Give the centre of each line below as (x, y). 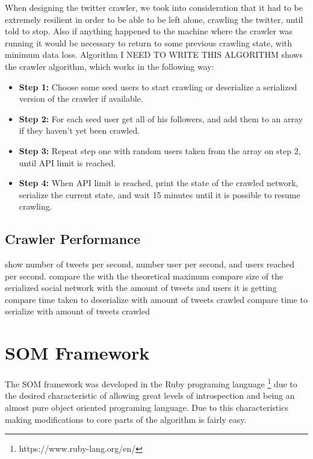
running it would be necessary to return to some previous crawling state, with (149, 42)
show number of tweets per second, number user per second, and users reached (150, 264)
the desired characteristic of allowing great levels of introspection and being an (150, 395)
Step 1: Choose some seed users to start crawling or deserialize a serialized (158, 86)
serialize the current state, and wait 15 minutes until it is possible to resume (160, 194)
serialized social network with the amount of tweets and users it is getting (141, 288)
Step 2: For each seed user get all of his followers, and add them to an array (161, 118)
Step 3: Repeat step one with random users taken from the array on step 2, (160, 150)
